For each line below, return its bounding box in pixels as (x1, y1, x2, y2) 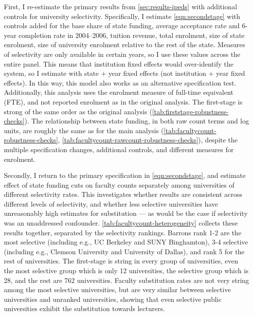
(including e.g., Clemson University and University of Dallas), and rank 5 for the (4, 246, 245, 256)
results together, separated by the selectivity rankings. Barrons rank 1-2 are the (4, 227, 241, 237)
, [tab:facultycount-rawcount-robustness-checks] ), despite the (58, 135, 238, 145)
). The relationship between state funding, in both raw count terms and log (24, 116, 249, 126)
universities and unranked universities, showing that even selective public (4, 294, 222, 304)
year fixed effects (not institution (108, 68, 206, 78)
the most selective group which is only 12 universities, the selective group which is (4, 265, 249, 276)
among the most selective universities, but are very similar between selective (4, 284, 231, 295)
